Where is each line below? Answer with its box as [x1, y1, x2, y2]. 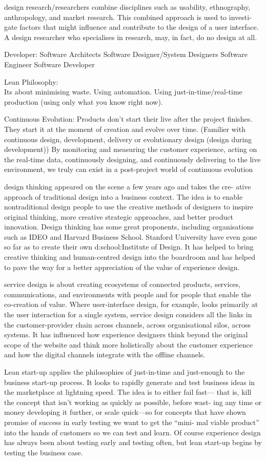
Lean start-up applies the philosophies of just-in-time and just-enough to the [4, 367, 245, 377]
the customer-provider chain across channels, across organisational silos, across [4, 319, 251, 330]
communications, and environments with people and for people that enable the [4, 289, 252, 299]
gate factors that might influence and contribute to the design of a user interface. [4, 22, 259, 32]
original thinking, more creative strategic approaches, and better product [4, 211, 233, 222]
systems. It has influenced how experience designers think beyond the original [4, 329, 248, 340]
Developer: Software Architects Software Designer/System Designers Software [4, 49, 248, 60]
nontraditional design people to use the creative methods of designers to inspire [4, 201, 253, 212]
